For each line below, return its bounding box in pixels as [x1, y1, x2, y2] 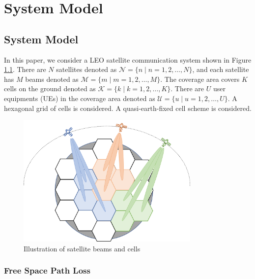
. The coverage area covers [160, 73, 240, 84]
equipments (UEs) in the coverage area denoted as [4, 93, 155, 103]
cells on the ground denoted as [4, 83, 96, 94]
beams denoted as [25, 73, 79, 84]
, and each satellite [192, 64, 249, 74]
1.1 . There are [4, 64, 46, 74]
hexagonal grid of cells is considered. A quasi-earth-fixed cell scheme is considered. [4, 103, 252, 113]
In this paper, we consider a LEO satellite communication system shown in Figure [4, 54, 252, 65]
